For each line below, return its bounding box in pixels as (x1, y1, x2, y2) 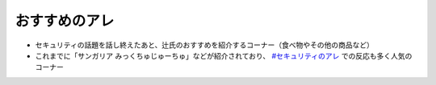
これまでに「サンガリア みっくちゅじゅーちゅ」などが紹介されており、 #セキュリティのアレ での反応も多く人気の (35, 51, 413, 60)
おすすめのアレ (15, 12, 115, 30)
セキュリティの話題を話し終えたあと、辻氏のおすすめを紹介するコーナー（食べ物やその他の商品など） (35, 40, 375, 50)
